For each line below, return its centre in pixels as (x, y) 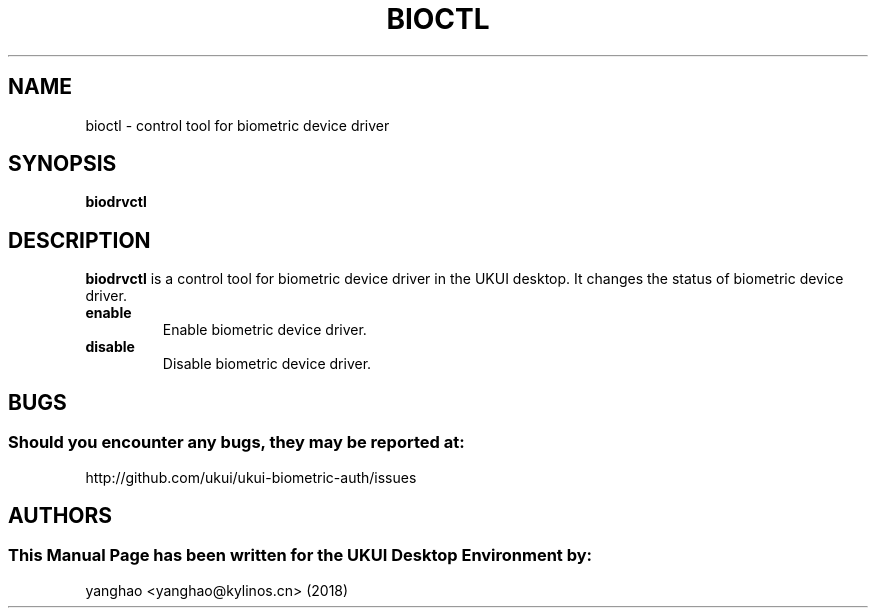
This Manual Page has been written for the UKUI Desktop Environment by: (300, 555)
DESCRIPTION (79, 240)
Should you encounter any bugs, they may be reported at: (236, 442)
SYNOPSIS (62, 164)
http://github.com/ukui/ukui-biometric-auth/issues (251, 477)
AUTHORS (60, 515)
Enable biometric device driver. (264, 330)
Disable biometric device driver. (267, 364)
